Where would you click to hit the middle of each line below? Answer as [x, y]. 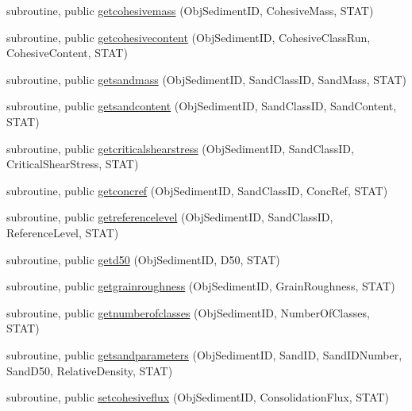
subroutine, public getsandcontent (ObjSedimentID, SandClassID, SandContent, [202, 106]
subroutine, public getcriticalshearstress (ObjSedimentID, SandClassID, [180, 148]
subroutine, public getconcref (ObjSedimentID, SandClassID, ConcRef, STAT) [197, 190]
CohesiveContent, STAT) [67, 53]
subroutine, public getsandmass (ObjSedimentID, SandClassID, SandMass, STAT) [206, 79]
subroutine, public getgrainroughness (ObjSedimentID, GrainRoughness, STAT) [201, 286]
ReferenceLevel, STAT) [63, 232]
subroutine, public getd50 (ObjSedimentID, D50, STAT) [143, 259]
